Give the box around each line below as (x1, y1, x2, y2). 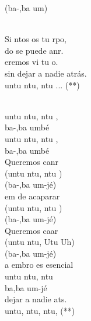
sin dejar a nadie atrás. (5, 67, 87, 79)
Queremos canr (5, 156, 58, 168)
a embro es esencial (5, 258, 73, 271)
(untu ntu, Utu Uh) (5, 236, 75, 248)
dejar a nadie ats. (5, 293, 67, 305)
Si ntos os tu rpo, (5, 33, 66, 45)
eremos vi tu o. (5, 56, 58, 68)
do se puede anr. (5, 44, 64, 56)
